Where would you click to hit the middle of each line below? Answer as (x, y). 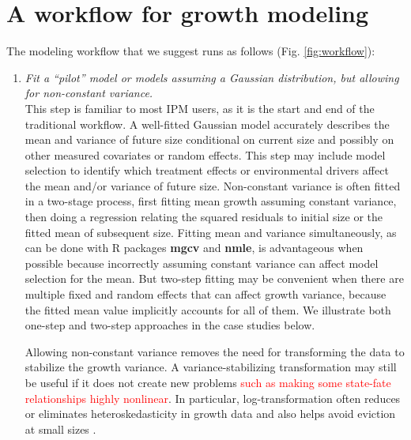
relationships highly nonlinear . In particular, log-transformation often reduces (213, 398)
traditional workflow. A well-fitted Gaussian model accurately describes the (207, 124)
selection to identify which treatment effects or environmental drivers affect (207, 170)
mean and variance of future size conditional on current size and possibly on (209, 139)
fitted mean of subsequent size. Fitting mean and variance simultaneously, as (211, 232)
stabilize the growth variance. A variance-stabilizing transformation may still (211, 367)
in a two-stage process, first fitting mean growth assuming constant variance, (211, 201)
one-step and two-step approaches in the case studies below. (170, 325)
